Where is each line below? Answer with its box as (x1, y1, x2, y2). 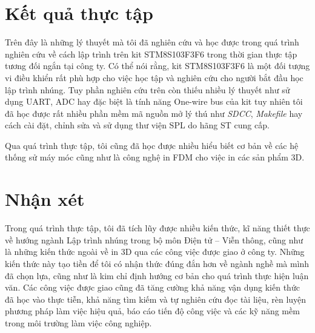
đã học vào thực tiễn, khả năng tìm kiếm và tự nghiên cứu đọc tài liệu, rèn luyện (5, 292, 307, 305)
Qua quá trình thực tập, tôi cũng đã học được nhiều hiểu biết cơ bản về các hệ (5, 139, 299, 151)
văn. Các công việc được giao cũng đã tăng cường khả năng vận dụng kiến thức (5, 281, 300, 294)
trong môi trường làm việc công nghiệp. (5, 316, 152, 329)
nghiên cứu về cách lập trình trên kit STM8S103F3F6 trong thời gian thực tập (5, 47, 297, 60)
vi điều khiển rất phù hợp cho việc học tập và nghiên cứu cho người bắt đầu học (5, 71, 303, 84)
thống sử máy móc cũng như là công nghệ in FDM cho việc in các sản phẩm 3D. (5, 151, 305, 163)
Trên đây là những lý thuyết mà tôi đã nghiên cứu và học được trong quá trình (5, 36, 299, 48)
